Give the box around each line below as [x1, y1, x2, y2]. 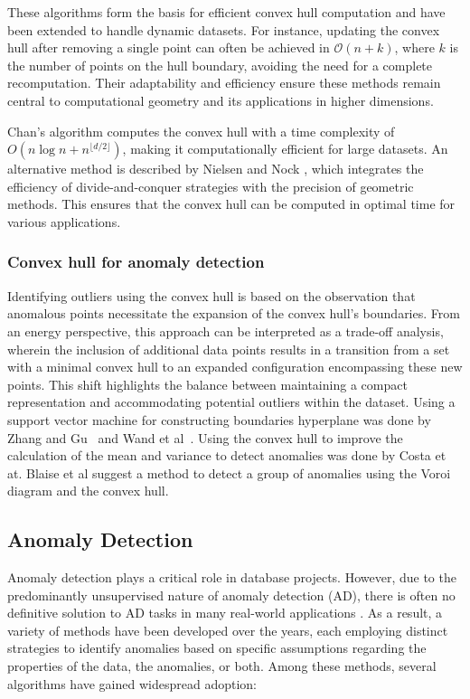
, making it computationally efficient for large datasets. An [122, 139, 448, 158]
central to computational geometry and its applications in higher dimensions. [7, 90, 434, 109]
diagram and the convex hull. [7, 481, 169, 500]
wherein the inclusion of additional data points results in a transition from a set [7, 339, 450, 358]
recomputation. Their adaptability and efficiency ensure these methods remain [7, 73, 441, 92]
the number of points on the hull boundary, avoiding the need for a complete [7, 55, 433, 74]
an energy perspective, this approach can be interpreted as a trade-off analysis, [7, 321, 444, 340]
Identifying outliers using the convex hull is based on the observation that [7, 286, 416, 305]
